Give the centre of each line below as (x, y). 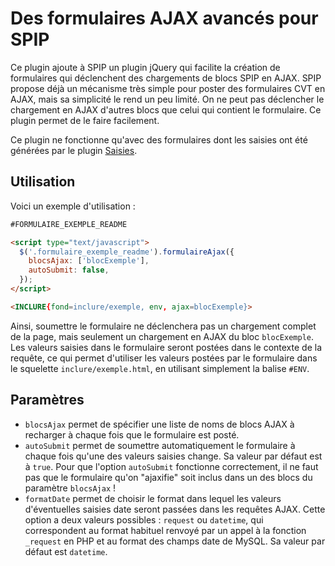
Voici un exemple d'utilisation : (73, 206)
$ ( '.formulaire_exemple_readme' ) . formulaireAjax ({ (127, 252)
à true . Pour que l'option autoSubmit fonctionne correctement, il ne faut (171, 466)
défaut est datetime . (66, 551)
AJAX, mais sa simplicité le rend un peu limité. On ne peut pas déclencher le (167, 99)
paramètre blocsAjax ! (70, 488)
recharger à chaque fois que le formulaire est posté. (132, 434)
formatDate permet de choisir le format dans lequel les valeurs (153, 498)
